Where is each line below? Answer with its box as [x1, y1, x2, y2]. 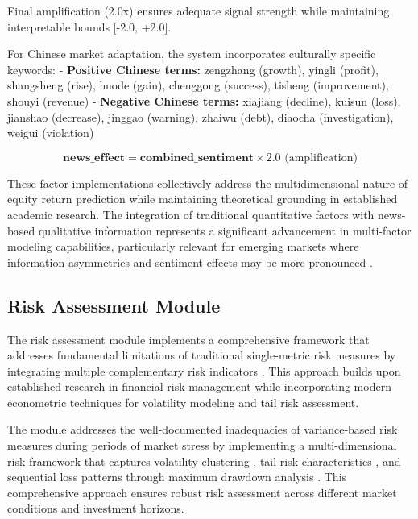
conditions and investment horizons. [7, 500, 184, 517]
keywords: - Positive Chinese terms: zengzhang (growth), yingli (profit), [7, 60, 379, 77]
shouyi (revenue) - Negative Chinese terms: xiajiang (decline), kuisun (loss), [7, 92, 401, 109]
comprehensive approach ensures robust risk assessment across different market [7, 484, 397, 500]
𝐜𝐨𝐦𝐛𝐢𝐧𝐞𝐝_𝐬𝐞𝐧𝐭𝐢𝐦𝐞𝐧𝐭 [139, 152, 255, 164]
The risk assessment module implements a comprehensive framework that [7, 330, 370, 347]
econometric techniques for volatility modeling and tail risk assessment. [7, 393, 359, 410]
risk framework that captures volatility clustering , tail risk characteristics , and [7, 452, 401, 469]
